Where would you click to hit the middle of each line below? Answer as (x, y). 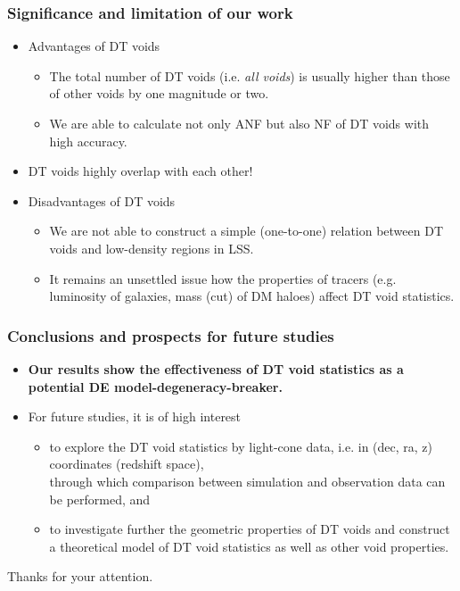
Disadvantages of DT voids (102, 200)
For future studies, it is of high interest (135, 416)
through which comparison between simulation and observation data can (247, 481)
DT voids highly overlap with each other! (140, 171)
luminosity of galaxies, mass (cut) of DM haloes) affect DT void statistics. (252, 296)
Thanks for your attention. (80, 576)
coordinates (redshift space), (127, 464)
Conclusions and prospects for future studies (171, 335)
